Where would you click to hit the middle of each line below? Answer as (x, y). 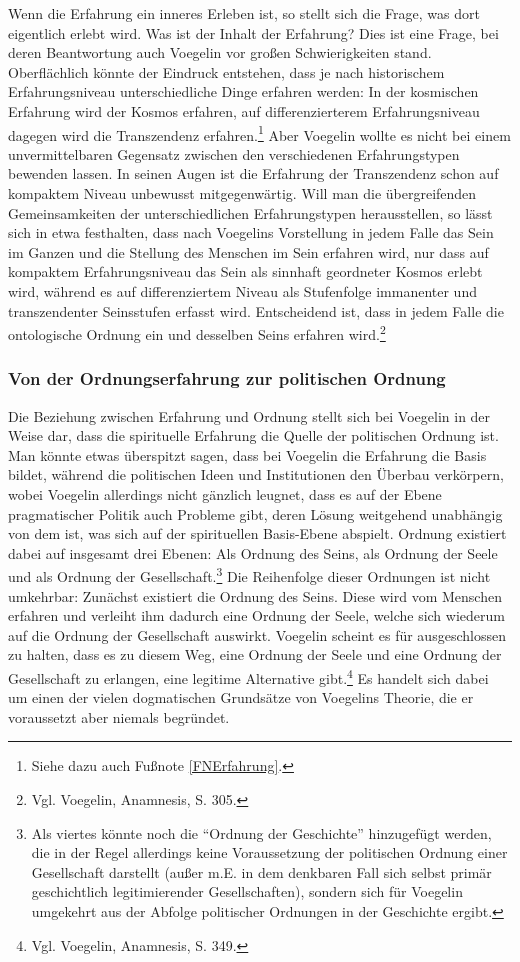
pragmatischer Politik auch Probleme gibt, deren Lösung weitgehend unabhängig (255, 513)
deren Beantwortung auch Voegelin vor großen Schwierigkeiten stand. (220, 52)
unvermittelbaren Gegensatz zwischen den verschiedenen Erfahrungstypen (234, 153)
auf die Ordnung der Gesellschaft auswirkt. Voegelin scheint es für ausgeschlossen (257, 634)
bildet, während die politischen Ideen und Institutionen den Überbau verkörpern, (256, 474)
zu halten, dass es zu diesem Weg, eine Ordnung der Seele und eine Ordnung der (255, 654)
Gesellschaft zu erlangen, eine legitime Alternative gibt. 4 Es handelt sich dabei (248, 676)
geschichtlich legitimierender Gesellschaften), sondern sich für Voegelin (247, 891)
